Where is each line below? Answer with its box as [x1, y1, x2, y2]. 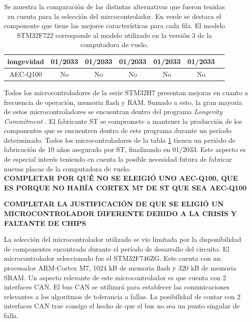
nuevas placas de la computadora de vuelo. [4, 163, 131, 173]
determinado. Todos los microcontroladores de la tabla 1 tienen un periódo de [4, 135, 235, 145]
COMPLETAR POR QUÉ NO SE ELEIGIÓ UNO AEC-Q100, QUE [4, 173, 238, 183]
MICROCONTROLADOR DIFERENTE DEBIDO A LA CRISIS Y [4, 208, 237, 219]
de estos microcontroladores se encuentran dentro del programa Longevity [4, 106, 222, 117]
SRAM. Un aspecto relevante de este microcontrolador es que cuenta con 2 [4, 272, 226, 282]
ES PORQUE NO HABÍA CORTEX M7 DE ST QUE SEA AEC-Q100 [4, 182, 247, 192]
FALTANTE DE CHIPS [4, 218, 86, 228]
